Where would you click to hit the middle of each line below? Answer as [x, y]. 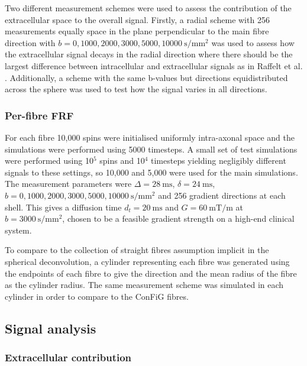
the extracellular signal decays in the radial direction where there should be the [149, 54]
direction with [30, 42]
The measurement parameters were [68, 184]
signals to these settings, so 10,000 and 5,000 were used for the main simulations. [151, 172]
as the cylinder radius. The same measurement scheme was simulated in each [144, 285]
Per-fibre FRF [39, 115]
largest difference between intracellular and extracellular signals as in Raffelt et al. [154, 65]
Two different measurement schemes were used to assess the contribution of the [148, 8]
